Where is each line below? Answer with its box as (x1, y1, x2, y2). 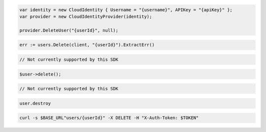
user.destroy (19, 101, 51, 106)
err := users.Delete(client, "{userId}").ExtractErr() (19, 42, 155, 48)
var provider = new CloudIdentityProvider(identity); (19, 14, 152, 19)
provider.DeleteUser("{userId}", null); (19, 27, 118, 33)
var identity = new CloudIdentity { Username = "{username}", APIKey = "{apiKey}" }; (19, 7, 233, 12)
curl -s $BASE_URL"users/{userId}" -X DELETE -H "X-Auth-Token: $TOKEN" (19, 115, 199, 121)
